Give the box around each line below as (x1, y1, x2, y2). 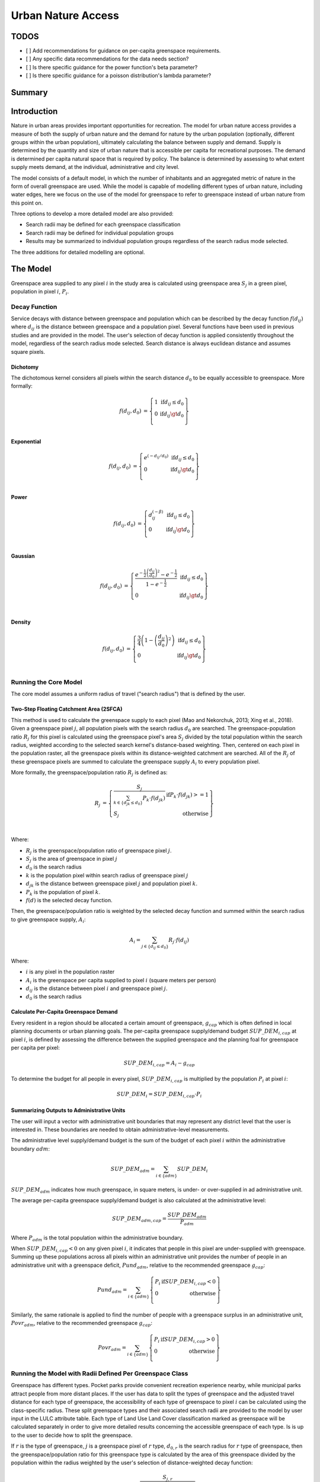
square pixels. (11, 348, 46, 355)
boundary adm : (11, 1145, 50, 1152)
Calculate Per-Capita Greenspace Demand (11, 1008, 118, 1015)
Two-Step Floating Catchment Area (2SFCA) (11, 705, 123, 713)
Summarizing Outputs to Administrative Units (11, 1107, 126, 1114)
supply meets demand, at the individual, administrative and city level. (11, 164, 180, 171)
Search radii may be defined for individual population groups (25, 229, 174, 237)
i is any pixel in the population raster (25, 968, 115, 975)
